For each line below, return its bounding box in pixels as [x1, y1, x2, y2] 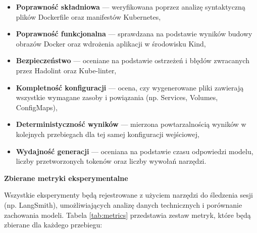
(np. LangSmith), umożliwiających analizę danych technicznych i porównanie [4, 199, 242, 210]
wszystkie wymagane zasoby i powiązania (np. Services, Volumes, [16, 92, 218, 103]
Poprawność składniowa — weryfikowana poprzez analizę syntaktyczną [16, 2, 245, 12]
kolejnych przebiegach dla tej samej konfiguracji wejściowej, [16, 128, 199, 139]
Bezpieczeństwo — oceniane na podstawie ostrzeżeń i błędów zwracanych [16, 55, 249, 66]
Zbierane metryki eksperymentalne [4, 172, 128, 183]
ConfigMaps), [16, 102, 58, 112]
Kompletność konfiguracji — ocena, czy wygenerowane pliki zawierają [16, 82, 244, 92]
